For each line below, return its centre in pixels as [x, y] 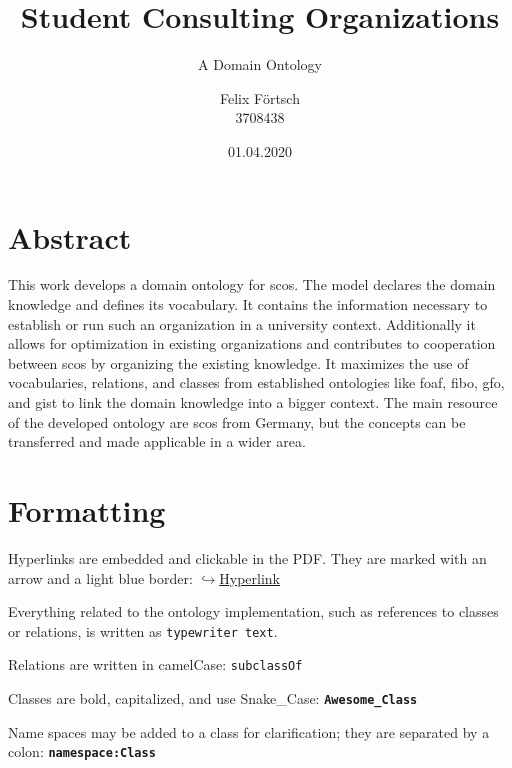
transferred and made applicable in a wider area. [157, 441]
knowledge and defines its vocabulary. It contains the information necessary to [248, 304]
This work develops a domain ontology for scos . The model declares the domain [252, 284]
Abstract [70, 236]
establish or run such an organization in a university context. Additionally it [242, 323]
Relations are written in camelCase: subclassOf [155, 664]
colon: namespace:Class [82, 751]
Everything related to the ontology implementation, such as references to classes [253, 611]
